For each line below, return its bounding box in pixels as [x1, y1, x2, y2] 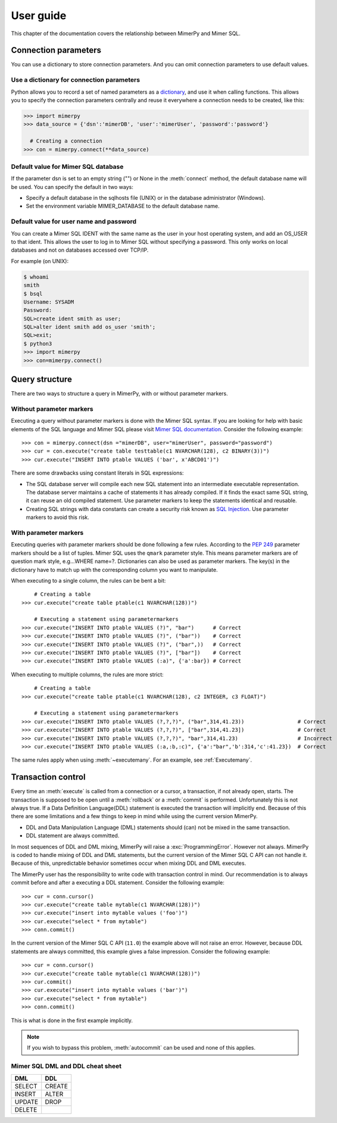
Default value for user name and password [11, 218, 137, 226]
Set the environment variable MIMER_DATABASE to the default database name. [26, 203, 220, 210]
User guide [11, 9, 67, 22]
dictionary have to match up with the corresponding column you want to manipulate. [11, 566, 218, 573]
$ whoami [23, 273, 49, 280]
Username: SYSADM [23, 298, 74, 305]
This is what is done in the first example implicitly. [11, 1017, 133, 1024]
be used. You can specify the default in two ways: [11, 183, 134, 190]
